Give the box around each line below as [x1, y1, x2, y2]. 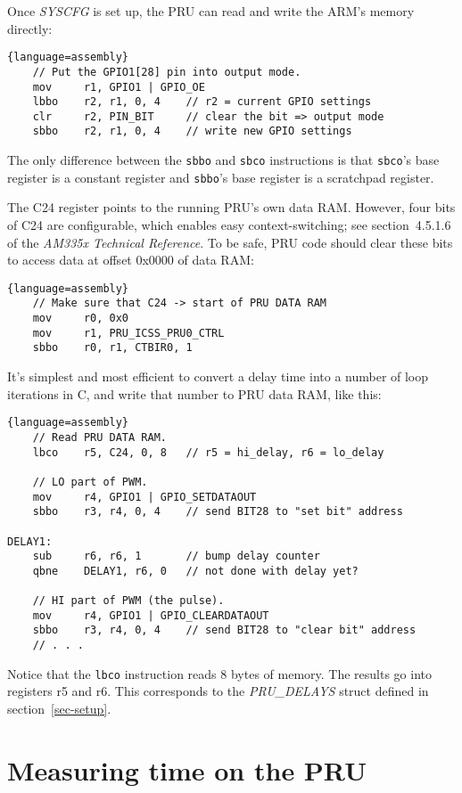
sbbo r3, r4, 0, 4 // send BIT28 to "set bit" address [32, 505, 403, 519]
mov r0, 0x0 [32, 312, 129, 325]
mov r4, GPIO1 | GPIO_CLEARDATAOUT [32, 609, 269, 622]
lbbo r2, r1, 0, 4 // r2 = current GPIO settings [32, 95, 372, 109]
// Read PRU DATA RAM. [32, 430, 167, 444]
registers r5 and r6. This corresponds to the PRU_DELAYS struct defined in [7, 682, 429, 700]
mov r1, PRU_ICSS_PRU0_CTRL [32, 326, 225, 339]
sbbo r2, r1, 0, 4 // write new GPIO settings [32, 125, 352, 138]
